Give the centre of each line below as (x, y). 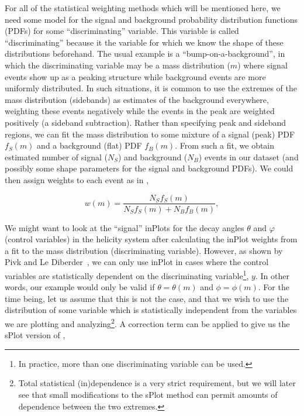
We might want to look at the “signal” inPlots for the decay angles (125, 227)
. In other (272, 275)
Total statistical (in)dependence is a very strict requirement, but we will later (157, 383)
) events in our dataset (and (248, 157)
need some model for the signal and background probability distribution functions (151, 19)
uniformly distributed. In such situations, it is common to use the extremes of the (151, 88)
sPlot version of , (35, 335)
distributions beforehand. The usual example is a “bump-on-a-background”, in (145, 54)
